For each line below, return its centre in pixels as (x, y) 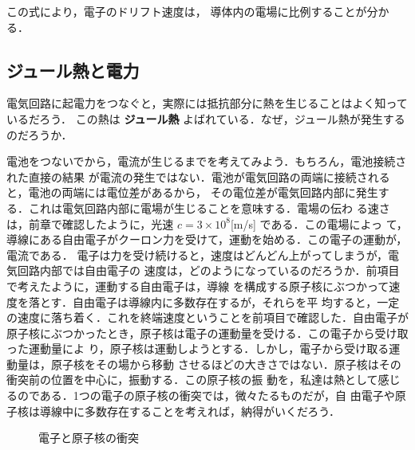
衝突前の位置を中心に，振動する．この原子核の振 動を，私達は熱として (192, 380)
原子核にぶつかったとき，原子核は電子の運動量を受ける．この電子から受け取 (207, 333)
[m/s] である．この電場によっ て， (319, 223)
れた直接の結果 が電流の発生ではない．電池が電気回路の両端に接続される (198, 176)
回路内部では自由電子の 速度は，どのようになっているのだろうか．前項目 (208, 270)
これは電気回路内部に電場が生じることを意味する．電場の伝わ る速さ (209, 207)
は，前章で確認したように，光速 (90, 223)
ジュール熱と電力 (73, 70)
